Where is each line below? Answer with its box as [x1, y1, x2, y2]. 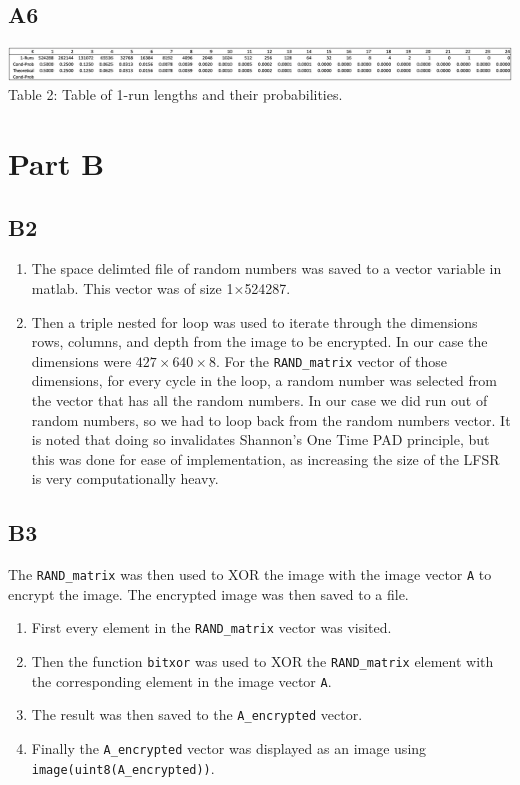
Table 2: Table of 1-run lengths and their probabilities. [8, 84, 343, 105]
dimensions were [31, 350, 132, 371]
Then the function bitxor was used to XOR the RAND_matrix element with [31, 651, 494, 672]
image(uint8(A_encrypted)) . [31, 757, 215, 778]
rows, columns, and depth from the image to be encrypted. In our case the [31, 331, 488, 352]
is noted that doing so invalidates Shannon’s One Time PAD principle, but [31, 429, 490, 450]
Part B [8, 143, 105, 184]
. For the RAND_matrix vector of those [215, 350, 448, 371]
